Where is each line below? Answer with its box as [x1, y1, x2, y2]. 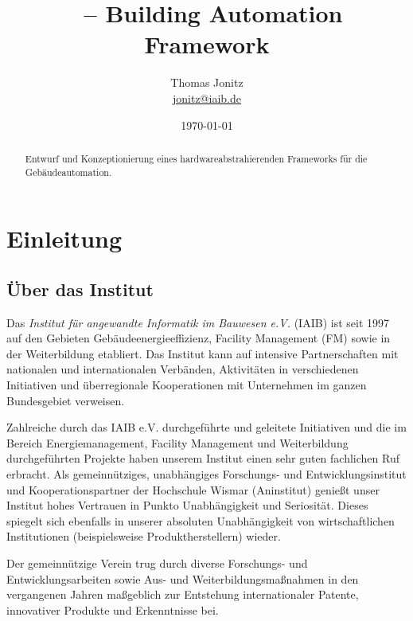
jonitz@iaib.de [173, 89, 241, 106]
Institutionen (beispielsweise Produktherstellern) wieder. [6, 528, 281, 545]
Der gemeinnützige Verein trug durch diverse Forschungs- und [6, 554, 308, 571]
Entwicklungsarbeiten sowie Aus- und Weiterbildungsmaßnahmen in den [6, 570, 359, 587]
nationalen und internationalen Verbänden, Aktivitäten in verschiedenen [6, 361, 359, 377]
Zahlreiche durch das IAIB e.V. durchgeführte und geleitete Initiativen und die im [6, 419, 407, 435]
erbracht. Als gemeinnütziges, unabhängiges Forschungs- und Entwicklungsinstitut [6, 465, 407, 482]
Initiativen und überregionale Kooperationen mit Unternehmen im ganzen [6, 376, 367, 393]
